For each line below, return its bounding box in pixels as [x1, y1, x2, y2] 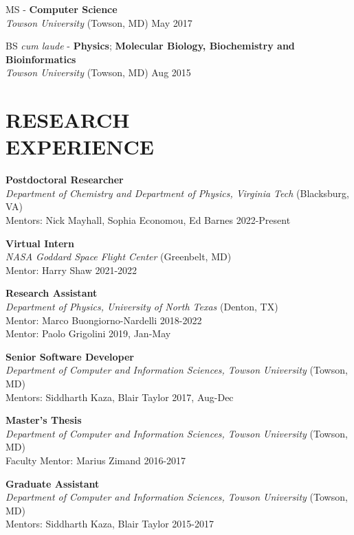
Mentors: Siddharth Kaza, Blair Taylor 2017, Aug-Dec [5, 389, 234, 404]
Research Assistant [5, 286, 98, 300]
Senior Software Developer [5, 349, 134, 363]
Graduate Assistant [5, 476, 100, 490]
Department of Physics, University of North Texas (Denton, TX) [5, 299, 278, 314]
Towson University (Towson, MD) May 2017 [5, 15, 192, 30]
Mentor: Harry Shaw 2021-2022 [5, 262, 137, 277]
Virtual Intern [5, 236, 74, 250]
